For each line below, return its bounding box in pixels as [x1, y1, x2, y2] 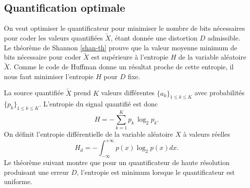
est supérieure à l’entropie [91, 52, 169, 62]
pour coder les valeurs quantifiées [4, 33, 103, 43]
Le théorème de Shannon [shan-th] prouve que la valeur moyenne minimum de [4, 42, 237, 52]
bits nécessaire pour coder [4, 52, 81, 62]
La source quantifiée [4, 87, 64, 98]
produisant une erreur [4, 167, 69, 177]
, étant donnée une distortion [111, 33, 198, 43]
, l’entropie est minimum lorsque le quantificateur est [77, 167, 235, 177]
